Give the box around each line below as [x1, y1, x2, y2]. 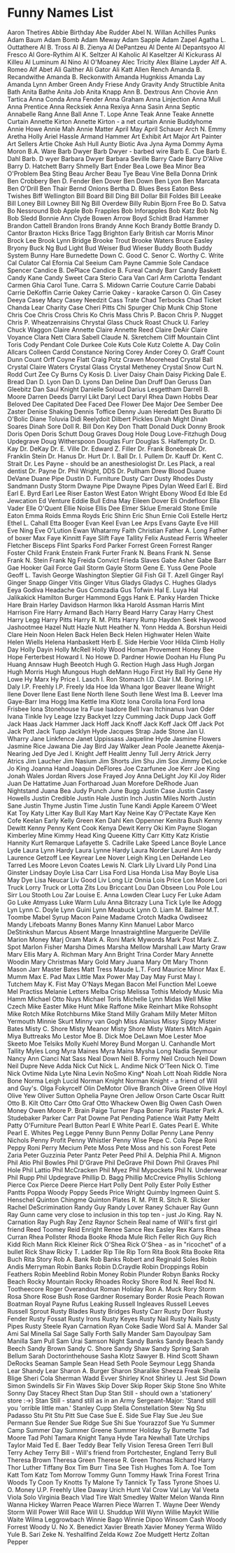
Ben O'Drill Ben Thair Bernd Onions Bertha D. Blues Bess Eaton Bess [7, 184, 205, 192]
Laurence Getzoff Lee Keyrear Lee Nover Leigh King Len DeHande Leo [7, 853, 211, 862]
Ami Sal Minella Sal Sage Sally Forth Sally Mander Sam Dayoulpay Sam [7, 1329, 212, 1337]
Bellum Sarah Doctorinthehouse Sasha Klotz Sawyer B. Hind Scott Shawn [7, 1351, 219, 1360]
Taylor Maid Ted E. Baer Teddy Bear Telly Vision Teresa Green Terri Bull [7, 1440, 213, 1449]
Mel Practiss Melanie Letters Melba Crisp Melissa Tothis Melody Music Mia [7, 987, 223, 995]
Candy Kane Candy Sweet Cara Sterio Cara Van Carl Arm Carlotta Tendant [7, 273, 222, 281]
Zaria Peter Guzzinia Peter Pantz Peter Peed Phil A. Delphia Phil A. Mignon [7, 1151, 222, 1159]
